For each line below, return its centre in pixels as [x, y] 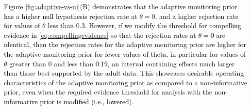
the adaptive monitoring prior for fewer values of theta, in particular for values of [125, 54]
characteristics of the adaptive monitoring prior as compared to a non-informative [126, 82]
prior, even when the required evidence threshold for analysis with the [108, 92]
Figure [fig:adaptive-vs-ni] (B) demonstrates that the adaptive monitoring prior [121, 6]
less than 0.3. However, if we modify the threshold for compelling [144, 25]
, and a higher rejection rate [197, 16]
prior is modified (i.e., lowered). [87, 101]
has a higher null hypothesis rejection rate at [71, 16]
